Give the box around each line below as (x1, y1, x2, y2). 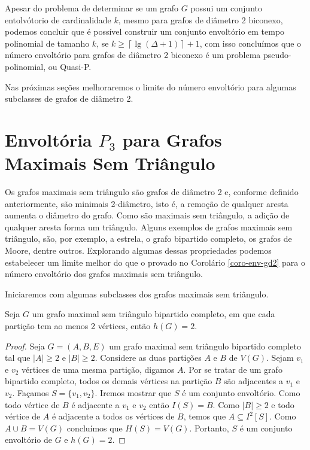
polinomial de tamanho (5, 37, 90, 49)
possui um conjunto (190, 2, 262, 14)
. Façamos (12, 386, 49, 399)
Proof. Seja (5, 339, 45, 352)
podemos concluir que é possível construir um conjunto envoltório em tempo (5, 25, 285, 38)
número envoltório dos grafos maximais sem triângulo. (5, 267, 203, 280)
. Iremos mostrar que (95, 386, 172, 399)
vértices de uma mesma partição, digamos (22, 363, 175, 375)
